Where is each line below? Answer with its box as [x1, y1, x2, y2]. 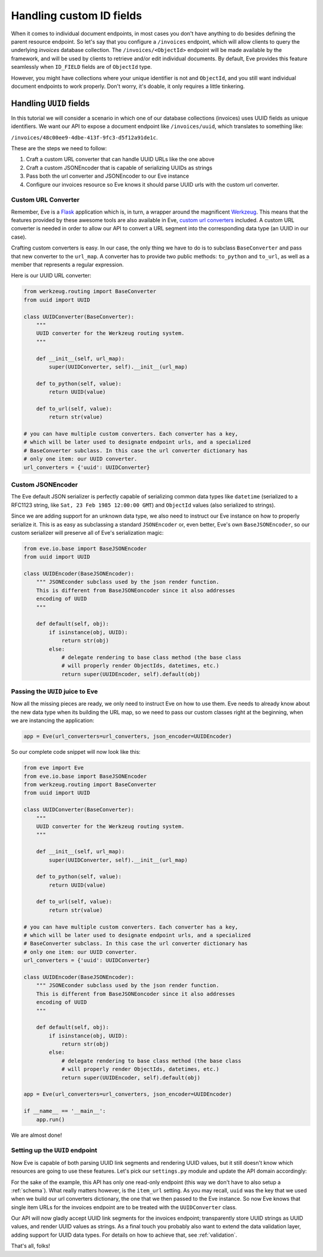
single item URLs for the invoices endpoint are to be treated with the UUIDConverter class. [11, 1203, 237, 1211]
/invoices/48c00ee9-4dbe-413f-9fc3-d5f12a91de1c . [11, 133, 158, 141]
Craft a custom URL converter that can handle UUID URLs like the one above [26, 156, 215, 163]
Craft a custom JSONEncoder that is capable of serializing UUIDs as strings [26, 164, 212, 171]
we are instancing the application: [11, 717, 95, 724]
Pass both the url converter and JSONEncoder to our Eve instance [26, 172, 190, 179]
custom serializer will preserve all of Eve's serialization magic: [11, 529, 164, 536]
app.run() [36, 1116, 65, 1123]
